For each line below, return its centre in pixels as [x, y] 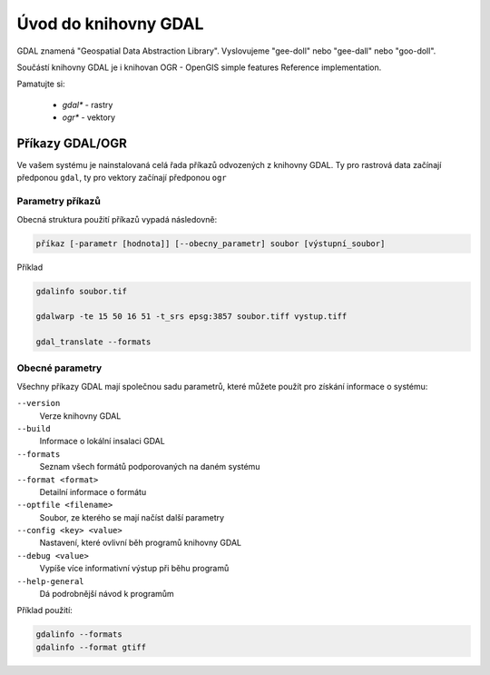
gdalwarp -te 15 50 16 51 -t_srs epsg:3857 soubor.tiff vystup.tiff [191, 317]
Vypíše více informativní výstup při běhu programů [134, 569]
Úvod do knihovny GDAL [110, 24]
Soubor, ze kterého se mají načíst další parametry [132, 517]
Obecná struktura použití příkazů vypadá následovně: [117, 219]
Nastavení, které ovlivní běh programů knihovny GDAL [141, 543]
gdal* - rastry [88, 104]
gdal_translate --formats [93, 342]
